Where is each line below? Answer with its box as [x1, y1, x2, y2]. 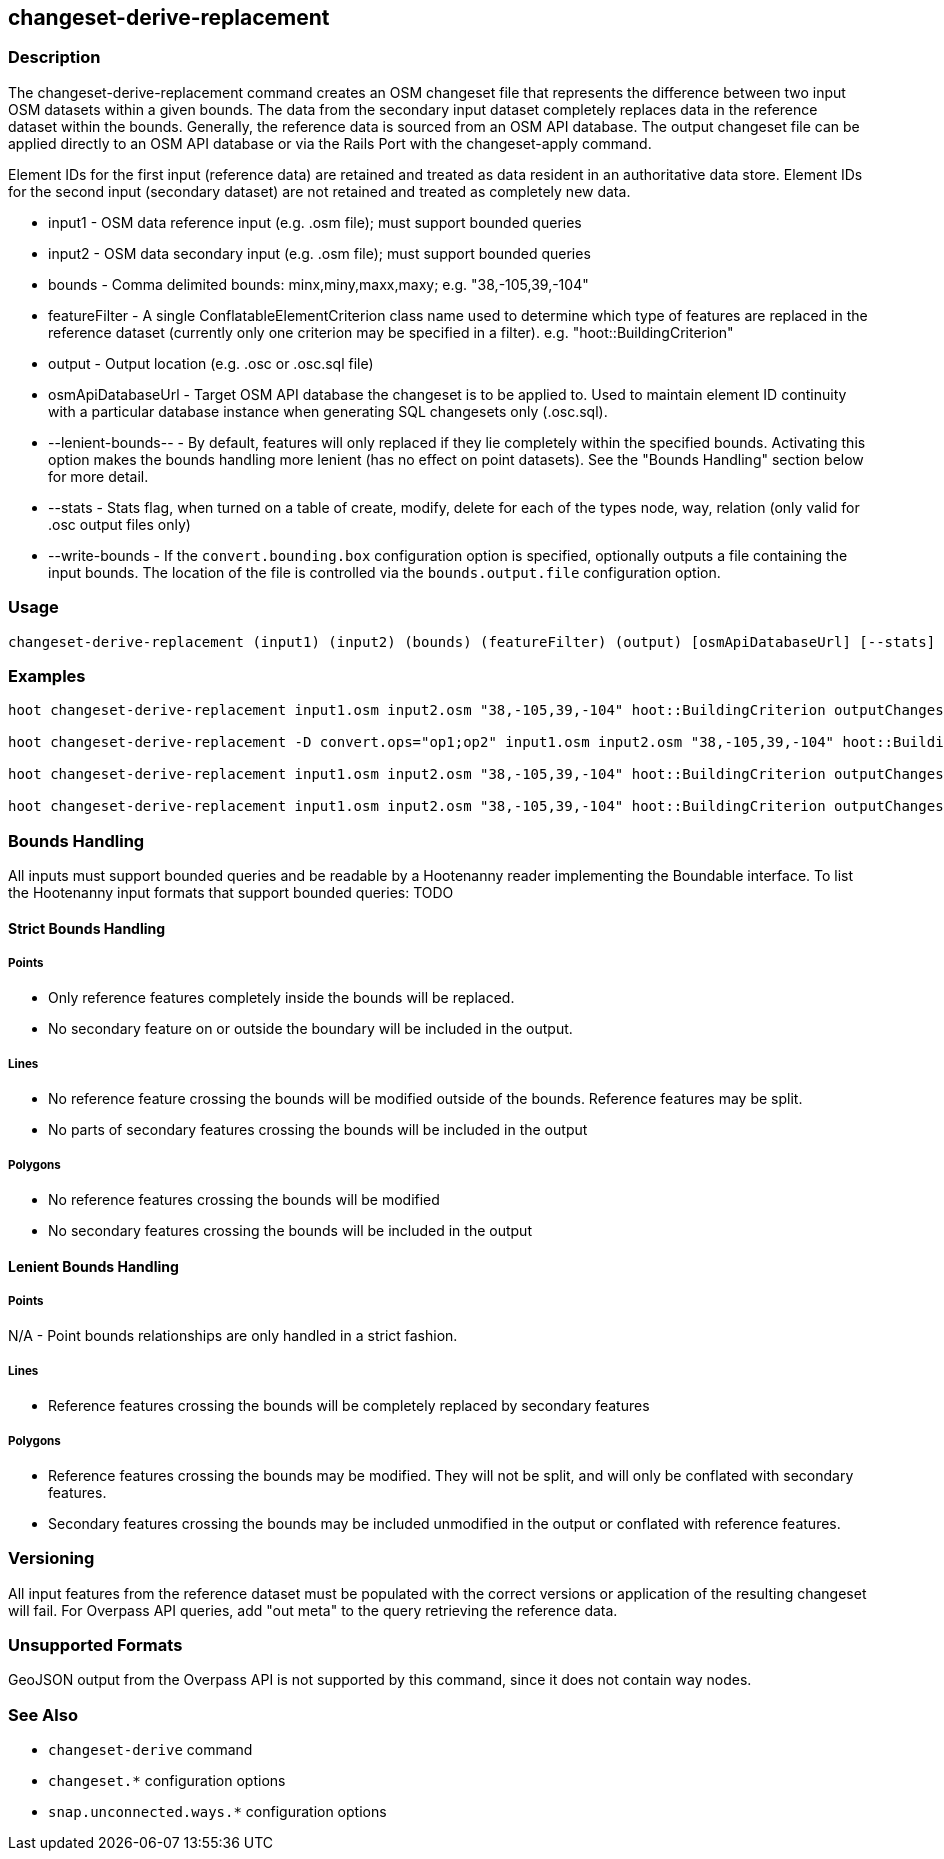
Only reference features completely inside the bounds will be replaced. [48, 989, 515, 1007]
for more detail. [48, 467, 149, 485]
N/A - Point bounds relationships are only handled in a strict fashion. [8, 1327, 458, 1345]
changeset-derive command [48, 1741, 253, 1759]
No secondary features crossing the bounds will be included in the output [48, 1222, 532, 1239]
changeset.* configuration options [48, 1772, 286, 1790]
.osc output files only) [48, 515, 191, 533]
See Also [8, 1704, 78, 1725]
